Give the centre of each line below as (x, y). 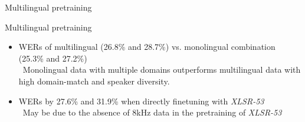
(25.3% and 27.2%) (53, 58)
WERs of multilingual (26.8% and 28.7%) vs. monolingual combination (147, 47)
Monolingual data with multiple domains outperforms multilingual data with (162, 70)
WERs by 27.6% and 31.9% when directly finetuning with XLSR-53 (141, 101)
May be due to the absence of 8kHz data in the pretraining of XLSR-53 (152, 112)
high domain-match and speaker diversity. (94, 81)
